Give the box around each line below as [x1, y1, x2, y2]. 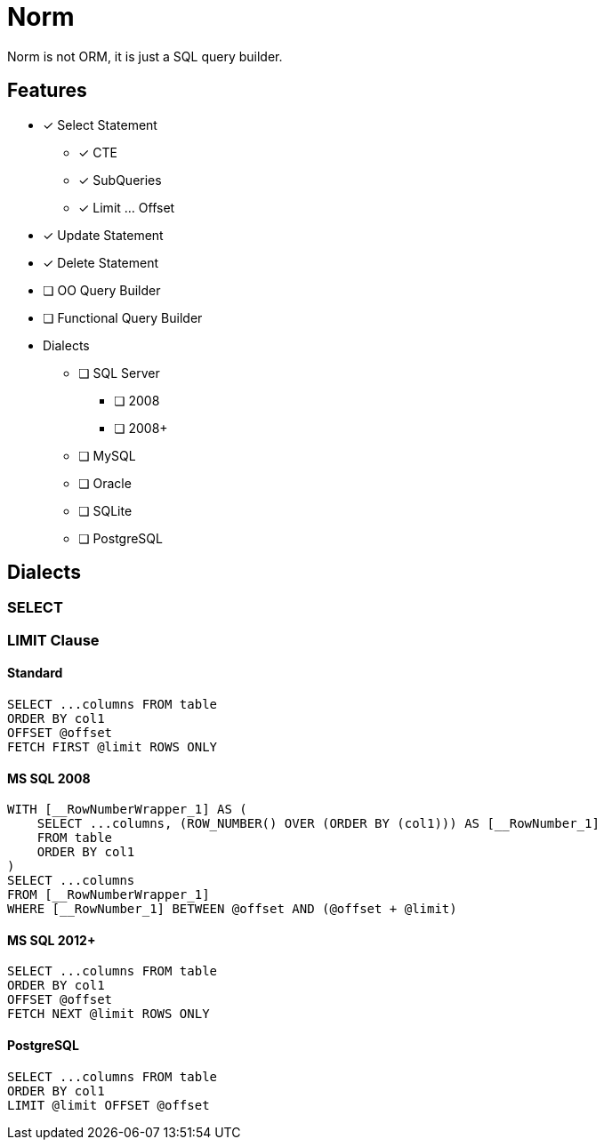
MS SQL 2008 [7, 770, 91, 786]
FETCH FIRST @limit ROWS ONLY [7, 740, 218, 755]
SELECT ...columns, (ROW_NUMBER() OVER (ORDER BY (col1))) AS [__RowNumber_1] [36, 816, 600, 831]
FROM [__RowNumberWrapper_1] [7, 887, 210, 902]
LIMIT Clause [7, 630, 100, 649]
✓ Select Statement [43, 116, 157, 132]
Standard [7, 665, 63, 681]
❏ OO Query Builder [43, 282, 161, 298]
